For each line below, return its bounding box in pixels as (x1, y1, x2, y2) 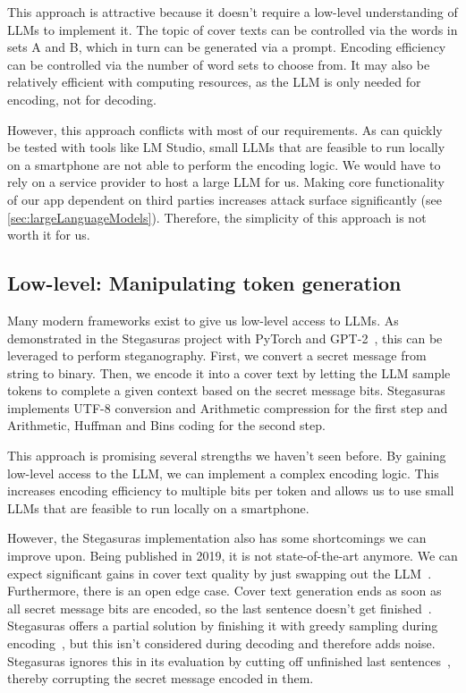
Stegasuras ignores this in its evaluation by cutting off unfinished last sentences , (7, 651, 451, 670)
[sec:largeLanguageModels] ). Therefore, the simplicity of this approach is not (7, 207, 427, 226)
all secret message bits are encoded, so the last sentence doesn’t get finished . (7, 598, 432, 617)
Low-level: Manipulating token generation (7, 269, 402, 297)
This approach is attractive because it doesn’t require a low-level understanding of (7, 3, 458, 21)
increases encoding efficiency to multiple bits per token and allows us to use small (7, 481, 454, 500)
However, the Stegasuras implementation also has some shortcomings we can (7, 528, 427, 547)
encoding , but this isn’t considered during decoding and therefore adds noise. (7, 634, 436, 653)
